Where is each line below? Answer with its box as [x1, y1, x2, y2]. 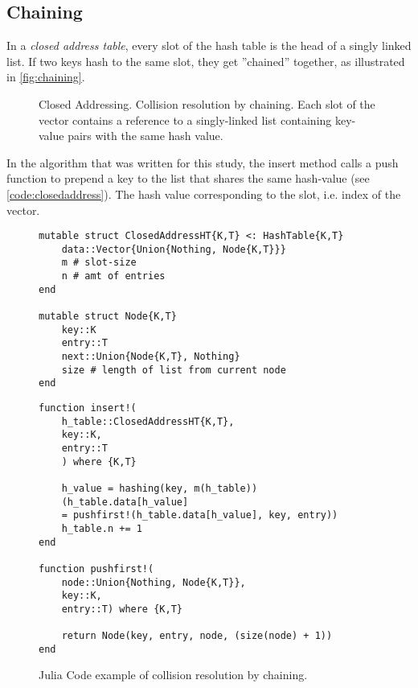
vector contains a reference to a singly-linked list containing [39, 111, 332, 128]
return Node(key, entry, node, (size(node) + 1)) [61, 630, 333, 642]
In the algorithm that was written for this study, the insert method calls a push [6, 154, 399, 171]
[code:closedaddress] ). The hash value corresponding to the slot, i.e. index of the [6, 185, 401, 202]
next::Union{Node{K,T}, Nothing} [61, 351, 240, 363]
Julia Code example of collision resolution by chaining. [39, 666, 308, 683]
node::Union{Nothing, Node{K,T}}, [61, 576, 246, 588]
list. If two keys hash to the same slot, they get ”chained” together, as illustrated [6, 52, 405, 69]
